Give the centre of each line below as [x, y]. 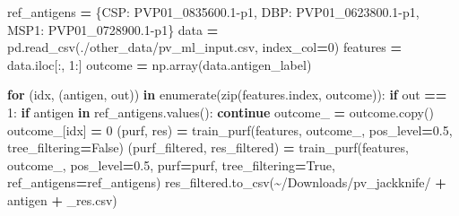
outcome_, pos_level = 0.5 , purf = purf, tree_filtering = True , [171, 164]
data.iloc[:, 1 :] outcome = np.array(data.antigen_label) [160, 64]
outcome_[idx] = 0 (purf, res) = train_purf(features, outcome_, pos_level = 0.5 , [230, 130]
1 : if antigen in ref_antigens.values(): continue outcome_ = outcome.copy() [221, 112]
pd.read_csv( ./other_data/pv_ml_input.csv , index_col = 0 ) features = [205, 47]
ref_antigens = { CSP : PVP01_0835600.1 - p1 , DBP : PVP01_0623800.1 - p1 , [213, 12]
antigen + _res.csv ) [62, 199]
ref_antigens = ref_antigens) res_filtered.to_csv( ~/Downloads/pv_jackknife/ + [227, 182]
